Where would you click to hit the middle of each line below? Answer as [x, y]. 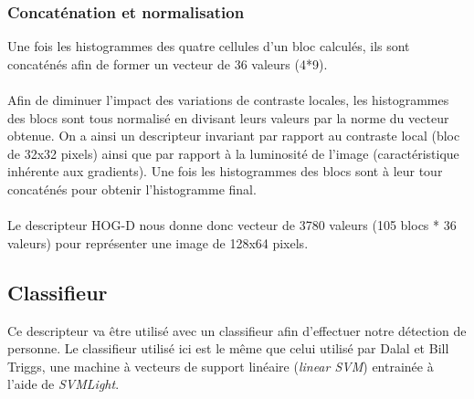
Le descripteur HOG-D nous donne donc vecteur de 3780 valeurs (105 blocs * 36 [232, 225]
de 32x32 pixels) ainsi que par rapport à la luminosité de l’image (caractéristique [233, 153]
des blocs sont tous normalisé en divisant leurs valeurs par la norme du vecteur [228, 117]
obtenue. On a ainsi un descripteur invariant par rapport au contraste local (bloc [234, 136]
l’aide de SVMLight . [63, 384]
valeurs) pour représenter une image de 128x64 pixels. [158, 242]
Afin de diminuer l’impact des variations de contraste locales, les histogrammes [228, 100]
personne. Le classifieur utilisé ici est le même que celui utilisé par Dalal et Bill [228, 348]
